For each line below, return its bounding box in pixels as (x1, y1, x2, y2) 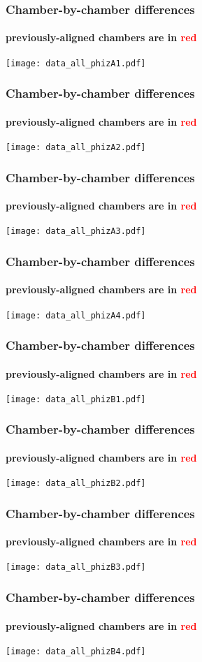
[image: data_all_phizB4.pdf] (6, 646, 146, 656)
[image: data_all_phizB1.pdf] (6, 394, 146, 404)
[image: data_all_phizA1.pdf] (6, 58, 146, 68)
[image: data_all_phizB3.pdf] (6, 562, 146, 573)
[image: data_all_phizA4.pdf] (6, 310, 146, 321)
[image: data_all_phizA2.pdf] (6, 142, 146, 152)
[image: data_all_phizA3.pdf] (6, 226, 146, 237)
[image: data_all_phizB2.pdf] (6, 478, 146, 489)
